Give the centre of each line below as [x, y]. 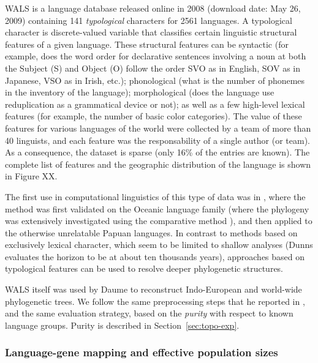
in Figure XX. [31, 176]
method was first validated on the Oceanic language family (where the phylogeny [157, 208]
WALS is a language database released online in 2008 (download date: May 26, [153, 8]
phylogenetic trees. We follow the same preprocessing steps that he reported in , [155, 301]
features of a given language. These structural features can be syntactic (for [147, 44]
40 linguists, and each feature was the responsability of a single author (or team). [158, 140]
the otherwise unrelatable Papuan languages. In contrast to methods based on [151, 232]
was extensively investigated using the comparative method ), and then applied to [159, 221]
